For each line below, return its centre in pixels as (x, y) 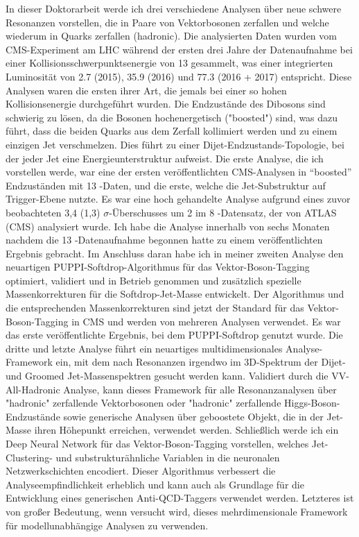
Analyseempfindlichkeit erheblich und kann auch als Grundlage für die (155, 484)
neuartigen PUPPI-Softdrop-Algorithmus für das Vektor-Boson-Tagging (158, 267)
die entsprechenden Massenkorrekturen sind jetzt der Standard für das (155, 308)
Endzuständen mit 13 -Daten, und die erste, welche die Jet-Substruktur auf (166, 185)
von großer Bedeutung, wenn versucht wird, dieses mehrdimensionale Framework (177, 511)
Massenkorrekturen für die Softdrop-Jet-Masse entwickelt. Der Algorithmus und (175, 294)
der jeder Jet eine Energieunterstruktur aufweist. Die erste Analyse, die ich (165, 158)
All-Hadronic (33, 389)
